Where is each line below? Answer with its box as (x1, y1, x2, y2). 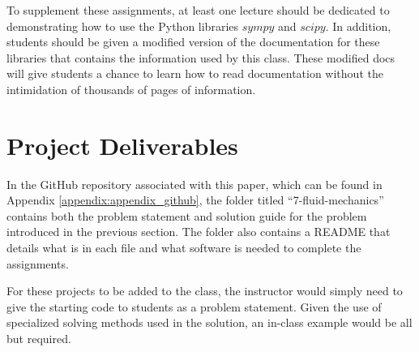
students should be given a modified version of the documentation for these (6, 33, 380, 50)
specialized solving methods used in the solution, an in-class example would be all (6, 314, 413, 331)
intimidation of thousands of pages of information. (6, 80, 256, 97)
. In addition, (325, 17, 391, 34)
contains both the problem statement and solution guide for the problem (6, 207, 367, 224)
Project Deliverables (6, 128, 238, 161)
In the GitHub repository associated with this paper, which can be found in (6, 175, 383, 192)
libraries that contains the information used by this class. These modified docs (6, 49, 395, 66)
